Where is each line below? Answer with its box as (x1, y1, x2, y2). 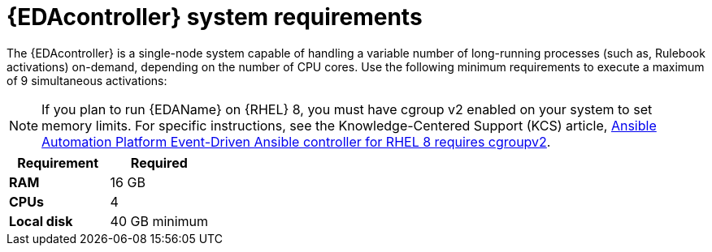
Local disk (9, 212, 73, 229)
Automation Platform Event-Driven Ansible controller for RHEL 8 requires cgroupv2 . (41, 133, 551, 150)
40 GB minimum (110, 212, 209, 229)
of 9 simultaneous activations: (7, 73, 167, 88)
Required (130, 154, 188, 171)
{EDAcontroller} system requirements (7, 3, 423, 31)
